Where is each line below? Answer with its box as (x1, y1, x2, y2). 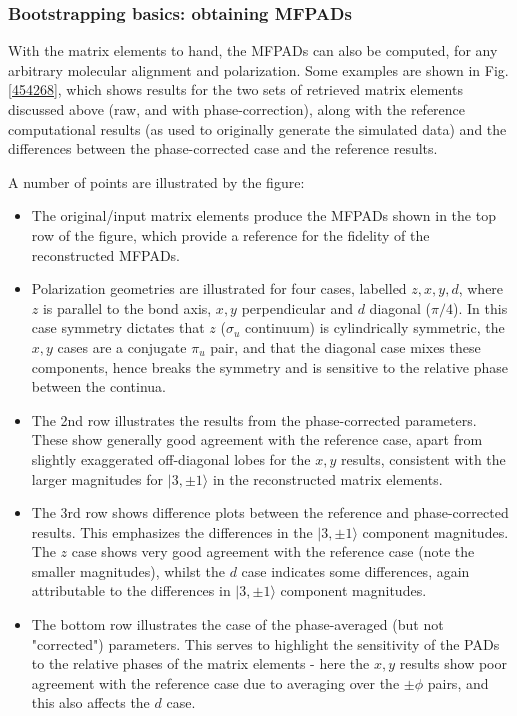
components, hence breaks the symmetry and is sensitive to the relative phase (31, 356, 509, 377)
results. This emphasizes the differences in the (31, 521, 313, 542)
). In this (453, 297, 508, 318)
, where (458, 278, 504, 299)
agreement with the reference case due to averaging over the (31, 672, 400, 693)
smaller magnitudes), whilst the (31, 560, 225, 581)
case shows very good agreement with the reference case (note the (71, 541, 475, 562)
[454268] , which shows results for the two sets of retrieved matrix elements (8, 79, 463, 100)
